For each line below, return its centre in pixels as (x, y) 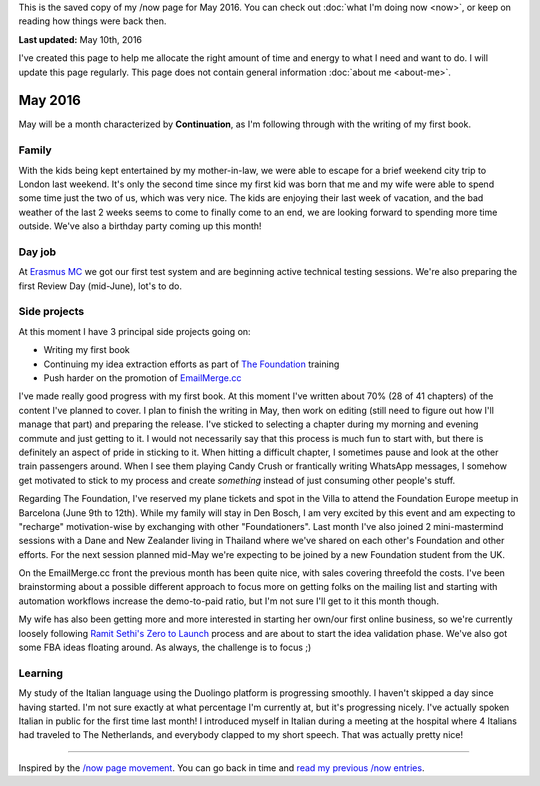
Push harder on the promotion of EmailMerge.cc (142, 378)
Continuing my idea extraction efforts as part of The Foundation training (191, 364)
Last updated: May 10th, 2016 (80, 39)
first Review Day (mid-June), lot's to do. (100, 286)
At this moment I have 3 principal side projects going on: (134, 331)
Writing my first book (86, 350)
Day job (37, 252)
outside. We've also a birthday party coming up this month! (140, 226)
